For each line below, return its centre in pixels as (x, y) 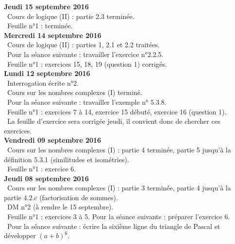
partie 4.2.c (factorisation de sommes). (61, 197)
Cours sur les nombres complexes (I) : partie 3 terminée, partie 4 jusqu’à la (119, 188)
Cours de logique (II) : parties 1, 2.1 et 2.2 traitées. (83, 45)
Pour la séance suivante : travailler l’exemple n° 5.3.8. (87, 102)
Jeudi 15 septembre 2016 (46, 6)
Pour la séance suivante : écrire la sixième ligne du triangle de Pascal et (114, 226)
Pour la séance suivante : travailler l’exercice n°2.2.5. (85, 54)
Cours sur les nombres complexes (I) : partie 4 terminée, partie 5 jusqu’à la (119, 149)
